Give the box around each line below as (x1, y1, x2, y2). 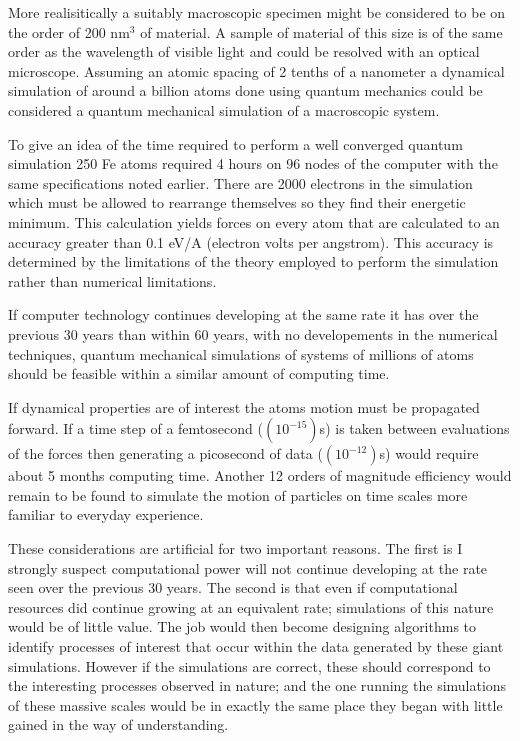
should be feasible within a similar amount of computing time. (8, 363, 390, 384)
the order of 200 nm (8, 21, 130, 42)
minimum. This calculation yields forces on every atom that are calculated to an (8, 211, 500, 232)
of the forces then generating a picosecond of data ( (8, 443, 323, 464)
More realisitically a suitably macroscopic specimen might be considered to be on (8, 2, 506, 22)
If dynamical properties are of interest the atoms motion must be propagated (8, 396, 480, 417)
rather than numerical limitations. (8, 270, 217, 291)
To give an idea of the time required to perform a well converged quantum (8, 133, 463, 154)
